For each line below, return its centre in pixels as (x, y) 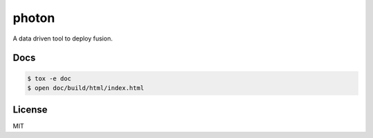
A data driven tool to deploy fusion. (63, 38)
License (30, 110)
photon (34, 18)
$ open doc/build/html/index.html (86, 88)
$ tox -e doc (49, 78)
